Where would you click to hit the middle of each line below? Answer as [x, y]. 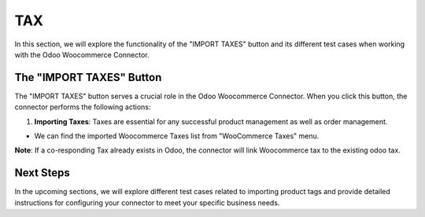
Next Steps [42, 173]
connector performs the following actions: [83, 107]
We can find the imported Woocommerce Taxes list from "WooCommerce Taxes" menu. [177, 136]
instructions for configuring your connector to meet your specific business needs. [147, 202]
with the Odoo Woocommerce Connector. [82, 54]
